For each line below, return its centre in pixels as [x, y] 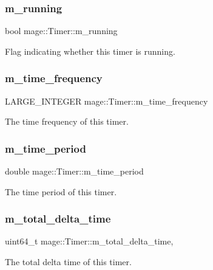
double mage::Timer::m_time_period [74, 171]
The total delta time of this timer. [68, 262]
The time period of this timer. [61, 191]
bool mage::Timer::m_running [61, 31]
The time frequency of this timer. [67, 121]
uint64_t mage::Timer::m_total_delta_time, [89, 241]
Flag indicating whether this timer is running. [90, 51]
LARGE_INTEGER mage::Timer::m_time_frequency [106, 101]
